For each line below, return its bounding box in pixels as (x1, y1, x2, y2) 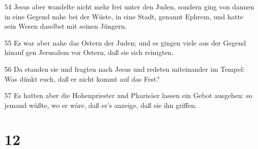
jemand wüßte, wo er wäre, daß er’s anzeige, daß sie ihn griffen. (4, 99, 197, 110)
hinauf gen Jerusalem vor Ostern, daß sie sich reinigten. (4, 47, 174, 57)
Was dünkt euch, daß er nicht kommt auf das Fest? (4, 73, 160, 84)
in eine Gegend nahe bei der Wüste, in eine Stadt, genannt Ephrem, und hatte (4, 11, 244, 21)
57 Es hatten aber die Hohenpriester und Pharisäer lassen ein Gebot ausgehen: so (4, 90, 253, 100)
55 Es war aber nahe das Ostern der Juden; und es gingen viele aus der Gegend (4, 37, 246, 48)
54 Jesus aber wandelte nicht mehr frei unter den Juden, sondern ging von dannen (4, 1, 255, 11)
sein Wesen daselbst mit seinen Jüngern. (4, 21, 127, 31)
